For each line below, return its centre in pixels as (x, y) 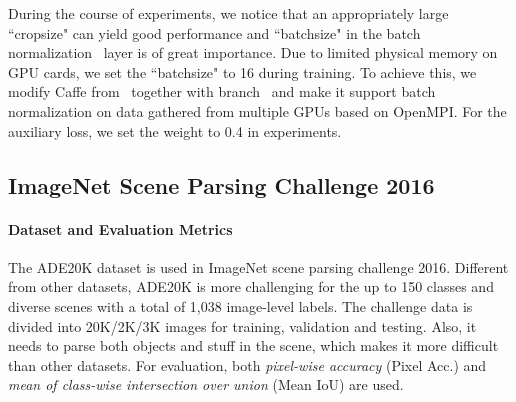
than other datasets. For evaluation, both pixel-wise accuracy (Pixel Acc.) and (247, 364)
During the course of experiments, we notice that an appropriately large (228, 13)
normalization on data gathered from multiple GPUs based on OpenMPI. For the (257, 110)
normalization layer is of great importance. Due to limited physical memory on (253, 52)
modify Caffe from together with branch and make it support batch (222, 91)
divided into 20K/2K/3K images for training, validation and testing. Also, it (242, 325)
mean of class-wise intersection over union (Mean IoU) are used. (206, 384)
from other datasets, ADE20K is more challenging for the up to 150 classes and (251, 286)
